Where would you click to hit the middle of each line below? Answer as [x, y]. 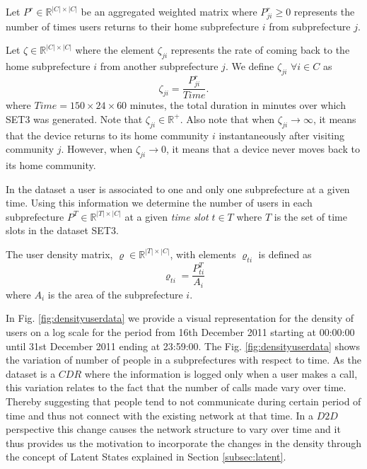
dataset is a [31, 373]
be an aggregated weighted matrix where [169, 11]
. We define [250, 66]
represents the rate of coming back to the [260, 50]
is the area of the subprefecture [115, 294]
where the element [115, 50]
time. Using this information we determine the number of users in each [159, 203]
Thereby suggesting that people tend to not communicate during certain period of [183, 401]
